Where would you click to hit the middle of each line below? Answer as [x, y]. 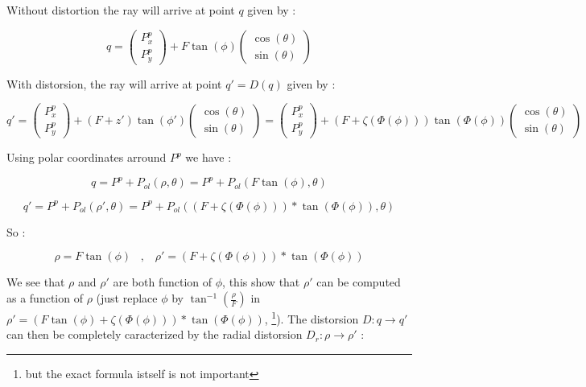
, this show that [261, 282]
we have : [208, 157]
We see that [36, 282]
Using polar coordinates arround [87, 157]
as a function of [45, 298]
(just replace [127, 298]
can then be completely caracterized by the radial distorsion [155, 334]
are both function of [163, 282]
